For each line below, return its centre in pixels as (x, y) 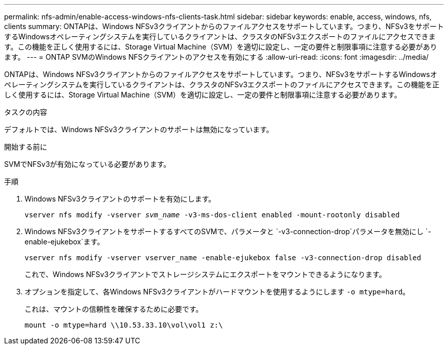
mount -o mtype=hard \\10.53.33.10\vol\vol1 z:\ (124, 325)
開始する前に (26, 147)
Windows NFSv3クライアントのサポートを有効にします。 (120, 199)
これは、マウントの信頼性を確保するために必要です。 (114, 309)
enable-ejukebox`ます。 (64, 242)
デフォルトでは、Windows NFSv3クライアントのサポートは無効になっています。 (139, 129)
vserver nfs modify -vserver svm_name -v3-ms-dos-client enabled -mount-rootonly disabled (212, 215)
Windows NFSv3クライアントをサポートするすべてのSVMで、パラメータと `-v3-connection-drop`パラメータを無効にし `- (228, 231)
